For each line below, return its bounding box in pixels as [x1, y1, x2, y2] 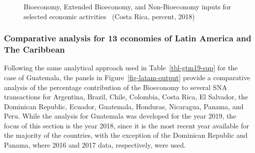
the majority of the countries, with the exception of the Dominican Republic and [4, 130, 248, 140]
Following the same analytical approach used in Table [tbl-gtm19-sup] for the [4, 62, 238, 73]
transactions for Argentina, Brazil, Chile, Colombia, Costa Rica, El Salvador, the [4, 92, 248, 102]
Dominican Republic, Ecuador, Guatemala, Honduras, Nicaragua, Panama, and [4, 101, 244, 111]
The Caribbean [4, 43, 65, 56]
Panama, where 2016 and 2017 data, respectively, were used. [4, 140, 186, 150]
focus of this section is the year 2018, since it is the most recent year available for [4, 120, 250, 130]
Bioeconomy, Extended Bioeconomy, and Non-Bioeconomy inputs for [24, 1, 231, 11]
